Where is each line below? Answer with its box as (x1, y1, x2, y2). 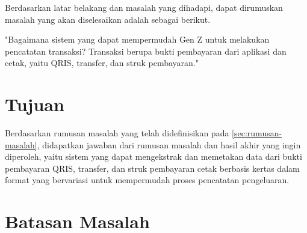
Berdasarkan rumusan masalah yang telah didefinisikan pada (5, 127, 229, 139)
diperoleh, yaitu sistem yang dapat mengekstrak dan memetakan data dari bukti (5, 150, 302, 163)
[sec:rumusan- (232, 127, 282, 139)
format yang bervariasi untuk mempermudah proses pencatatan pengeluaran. (5, 174, 290, 186)
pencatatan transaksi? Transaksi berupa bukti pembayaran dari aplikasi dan (5, 44, 287, 57)
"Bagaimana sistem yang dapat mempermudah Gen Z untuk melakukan (5, 33, 270, 46)
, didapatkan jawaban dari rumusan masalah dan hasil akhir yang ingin (37, 138, 301, 151)
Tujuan (5, 92, 64, 116)
